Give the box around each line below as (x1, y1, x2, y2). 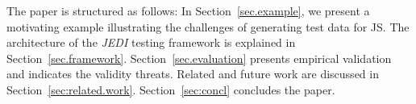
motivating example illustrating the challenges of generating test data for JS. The (6, 18, 410, 35)
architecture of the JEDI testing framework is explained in (6, 34, 296, 51)
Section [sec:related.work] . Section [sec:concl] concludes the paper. (6, 81, 335, 98)
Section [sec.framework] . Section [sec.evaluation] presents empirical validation (6, 49, 392, 66)
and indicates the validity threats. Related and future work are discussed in (6, 65, 379, 82)
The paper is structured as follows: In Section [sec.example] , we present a (6, 2, 370, 19)
